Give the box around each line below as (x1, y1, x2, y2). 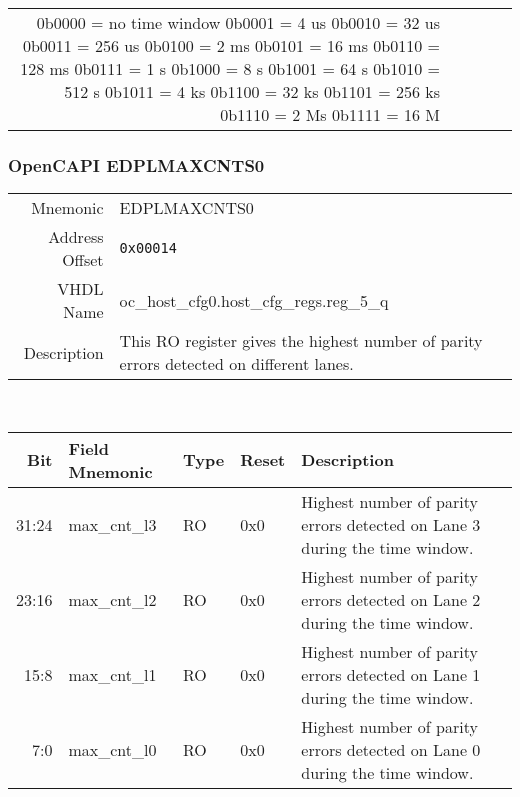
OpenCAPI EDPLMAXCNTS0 (8, 152, 265, 177)
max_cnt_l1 (68, 662, 157, 686)
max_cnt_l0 (68, 737, 157, 761)
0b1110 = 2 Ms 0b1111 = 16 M (220, 103, 440, 126)
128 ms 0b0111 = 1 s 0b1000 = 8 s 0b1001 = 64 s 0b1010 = (20, 57, 440, 80)
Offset (62, 248, 104, 272)
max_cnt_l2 (68, 587, 157, 611)
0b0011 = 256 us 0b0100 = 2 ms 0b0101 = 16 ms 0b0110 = (22, 34, 440, 57)
